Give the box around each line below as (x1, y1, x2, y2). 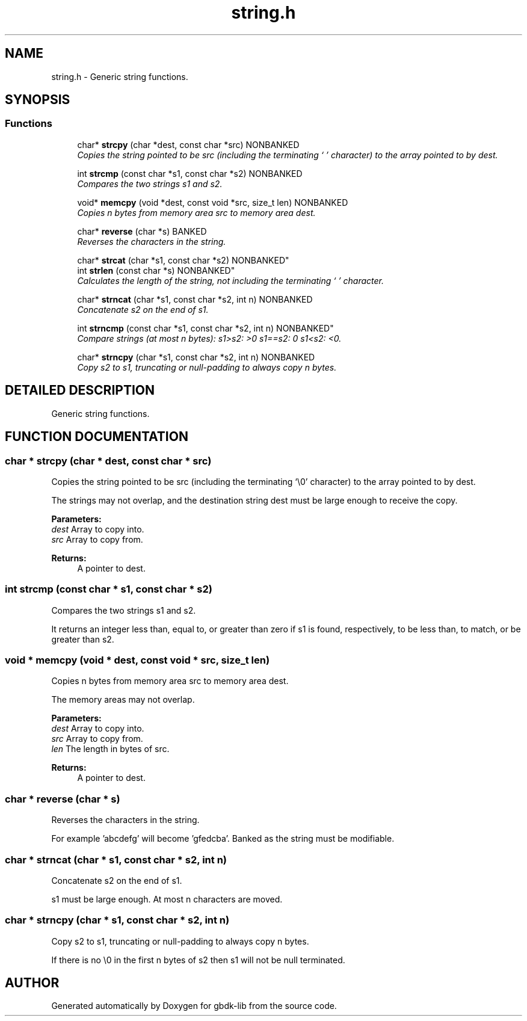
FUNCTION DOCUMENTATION (5, 429, 188, 445)
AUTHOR (5, 975, 60, 991)
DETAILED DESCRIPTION (5, 383, 155, 398)
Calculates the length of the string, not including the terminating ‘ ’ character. (77, 275, 384, 286)
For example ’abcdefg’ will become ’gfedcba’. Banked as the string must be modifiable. (51, 833, 395, 844)
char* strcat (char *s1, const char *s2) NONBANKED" (77, 254, 289, 265)
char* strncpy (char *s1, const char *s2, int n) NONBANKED (77, 351, 315, 362)
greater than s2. (51, 634, 114, 644)
